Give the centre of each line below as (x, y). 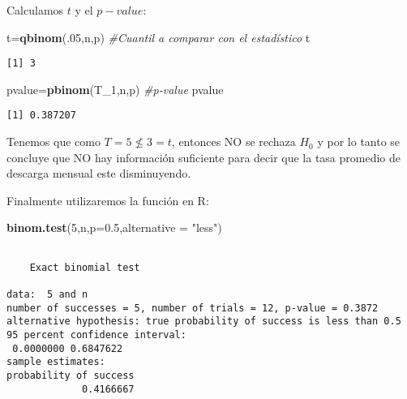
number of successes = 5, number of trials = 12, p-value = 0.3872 (193, 308)
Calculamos (35, 10)
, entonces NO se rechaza (233, 142)
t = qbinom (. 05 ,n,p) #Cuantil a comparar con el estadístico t (159, 37)
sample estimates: (56, 362)
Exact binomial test (85, 267)
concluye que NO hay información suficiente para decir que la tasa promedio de (204, 157)
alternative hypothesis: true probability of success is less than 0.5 (204, 322)
